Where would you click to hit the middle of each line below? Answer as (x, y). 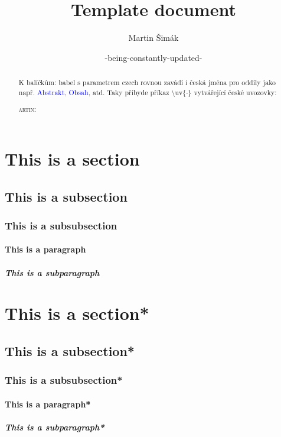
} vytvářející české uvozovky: (232, 92)
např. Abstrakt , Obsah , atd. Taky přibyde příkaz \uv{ (102, 92)
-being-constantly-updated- (153, 57)
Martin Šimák (153, 38)
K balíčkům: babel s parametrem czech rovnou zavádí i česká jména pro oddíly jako (147, 82)
